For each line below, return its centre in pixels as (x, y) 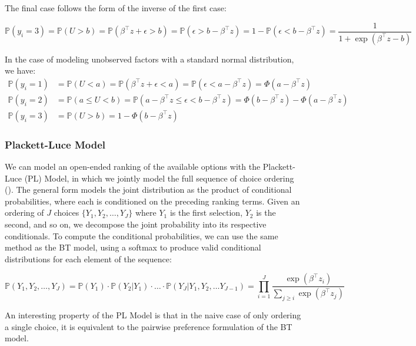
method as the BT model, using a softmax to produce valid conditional (133, 247)
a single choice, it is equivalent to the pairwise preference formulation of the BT (149, 326)
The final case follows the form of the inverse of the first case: (116, 8)
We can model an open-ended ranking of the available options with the (133, 166)
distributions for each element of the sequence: (88, 258)
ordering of (24, 212)
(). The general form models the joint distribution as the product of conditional (148, 190)
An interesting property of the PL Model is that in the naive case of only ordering (153, 315)
